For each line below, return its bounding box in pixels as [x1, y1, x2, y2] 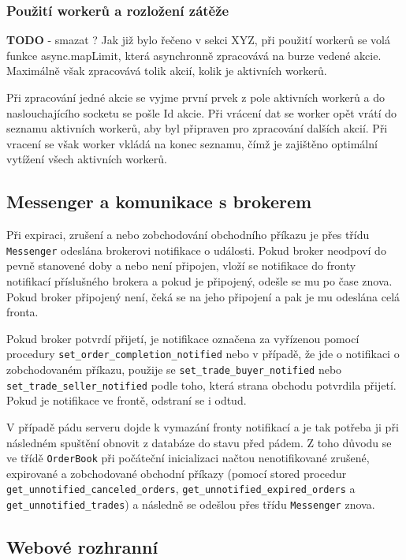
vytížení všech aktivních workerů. [6, 151, 167, 167]
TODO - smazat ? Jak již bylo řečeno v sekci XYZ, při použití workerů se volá [6, 32, 390, 48]
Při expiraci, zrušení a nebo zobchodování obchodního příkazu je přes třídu [6, 226, 370, 243]
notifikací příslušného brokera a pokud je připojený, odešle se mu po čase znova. [6, 273, 393, 289]
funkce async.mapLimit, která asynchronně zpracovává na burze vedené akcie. [6, 47, 382, 63]
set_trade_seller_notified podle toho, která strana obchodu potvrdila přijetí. [6, 376, 397, 393]
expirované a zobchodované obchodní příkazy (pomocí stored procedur [6, 465, 347, 481]
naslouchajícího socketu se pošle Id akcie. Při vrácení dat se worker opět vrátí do [6, 104, 397, 121]
